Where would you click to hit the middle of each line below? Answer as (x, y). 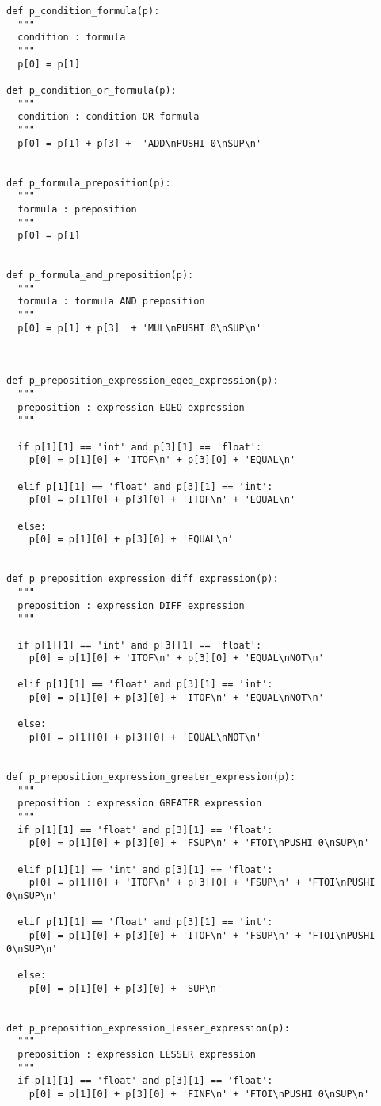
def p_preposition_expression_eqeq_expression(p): (143, 381)
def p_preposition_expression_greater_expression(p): (151, 777)
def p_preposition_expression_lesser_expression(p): (148, 1028)
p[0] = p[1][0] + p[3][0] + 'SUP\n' (126, 988)
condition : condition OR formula (109, 117)
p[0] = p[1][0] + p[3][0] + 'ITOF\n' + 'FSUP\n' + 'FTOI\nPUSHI (202, 935)
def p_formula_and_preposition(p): (100, 276)
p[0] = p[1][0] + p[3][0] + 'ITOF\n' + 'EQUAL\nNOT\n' (176, 698)
